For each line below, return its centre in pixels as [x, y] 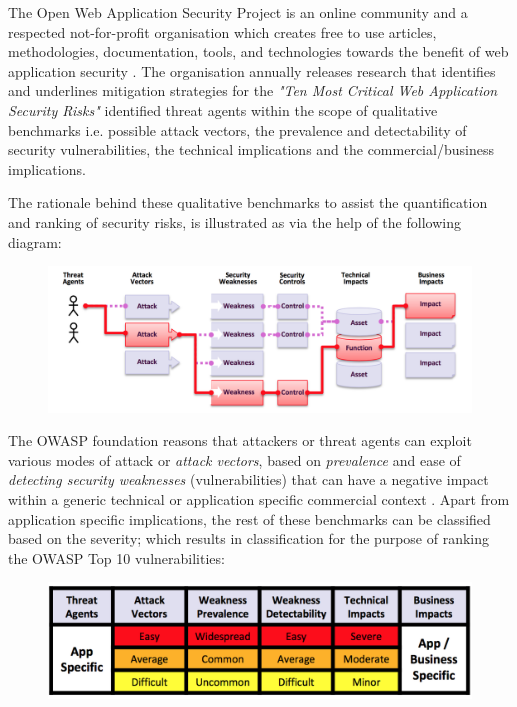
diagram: [35, 241]
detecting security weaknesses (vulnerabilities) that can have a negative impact [248, 479]
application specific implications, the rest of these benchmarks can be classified [249, 518]
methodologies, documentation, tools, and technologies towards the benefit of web [258, 51]
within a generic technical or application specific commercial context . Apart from [259, 499]
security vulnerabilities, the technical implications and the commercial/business [251, 149]
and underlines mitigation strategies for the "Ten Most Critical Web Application [253, 90]
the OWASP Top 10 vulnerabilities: [116, 557]
